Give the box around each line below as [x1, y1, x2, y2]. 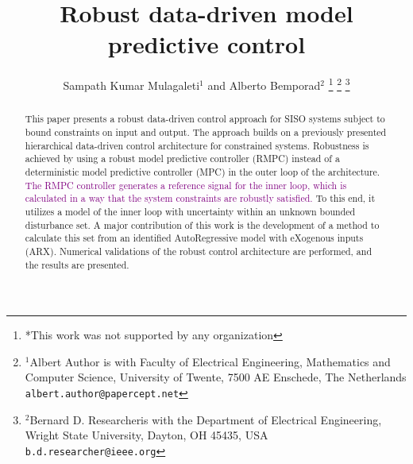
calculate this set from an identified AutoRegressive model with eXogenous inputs [25, 231, 364, 245]
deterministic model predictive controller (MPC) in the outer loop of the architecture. [25, 164, 380, 178]
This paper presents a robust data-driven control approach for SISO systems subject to [25, 112, 385, 126]
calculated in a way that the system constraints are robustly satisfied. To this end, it [25, 191, 376, 205]
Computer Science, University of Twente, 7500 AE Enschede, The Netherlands [25, 369, 407, 385]
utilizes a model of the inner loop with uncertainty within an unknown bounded [25, 204, 356, 218]
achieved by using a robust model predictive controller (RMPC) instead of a [25, 152, 340, 165]
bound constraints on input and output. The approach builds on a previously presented [25, 126, 387, 139]
